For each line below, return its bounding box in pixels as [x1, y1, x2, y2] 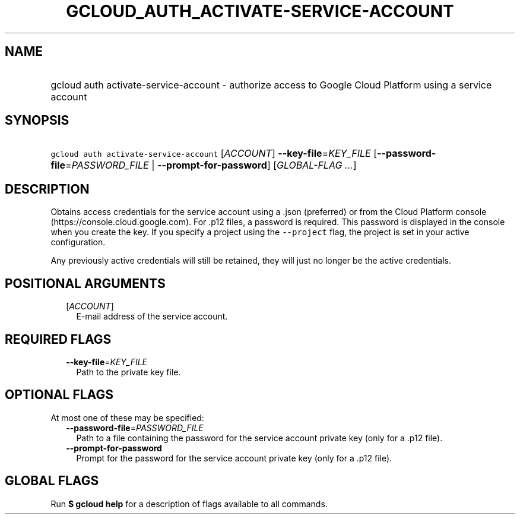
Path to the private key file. [76, 366, 181, 377]
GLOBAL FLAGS [5, 473, 99, 489]
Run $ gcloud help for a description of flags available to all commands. [50, 498, 328, 509]
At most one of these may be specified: [50, 412, 204, 423]
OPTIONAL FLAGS [5, 387, 113, 403]
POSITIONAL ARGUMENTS [5, 276, 166, 291]
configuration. [50, 237, 106, 248]
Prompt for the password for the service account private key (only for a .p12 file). [76, 452, 392, 463]
